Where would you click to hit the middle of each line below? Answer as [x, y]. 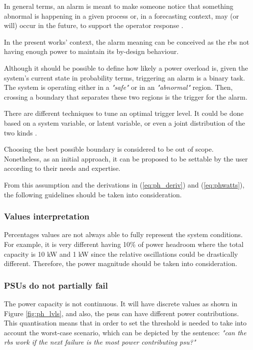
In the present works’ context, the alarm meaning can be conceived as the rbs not [127, 41]
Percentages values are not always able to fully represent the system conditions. [123, 234]
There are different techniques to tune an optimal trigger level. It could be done [124, 113]
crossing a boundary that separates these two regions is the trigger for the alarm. [126, 96]
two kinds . [21, 132]
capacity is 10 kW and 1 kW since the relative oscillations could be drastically [121, 254]
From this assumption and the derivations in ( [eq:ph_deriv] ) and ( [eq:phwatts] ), [124, 184]
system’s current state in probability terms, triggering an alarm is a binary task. [125, 77]
